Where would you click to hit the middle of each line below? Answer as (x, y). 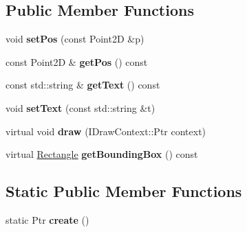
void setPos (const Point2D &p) (75, 39)
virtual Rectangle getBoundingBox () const (102, 154)
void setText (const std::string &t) (80, 107)
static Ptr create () (47, 219)
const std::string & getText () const (83, 85)
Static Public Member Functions (124, 191)
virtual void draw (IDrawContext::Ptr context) (106, 131)
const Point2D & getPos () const (77, 61)
